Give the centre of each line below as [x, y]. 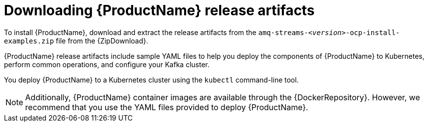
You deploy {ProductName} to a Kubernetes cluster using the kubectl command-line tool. [151, 80]
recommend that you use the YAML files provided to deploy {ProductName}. [167, 107]
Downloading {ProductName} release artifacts [159, 10]
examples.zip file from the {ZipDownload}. [76, 41]
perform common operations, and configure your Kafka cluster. [107, 64]
